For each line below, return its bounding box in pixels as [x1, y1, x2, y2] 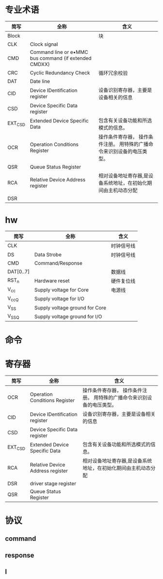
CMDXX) [30, 61, 50, 68]
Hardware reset [34, 277, 70, 284]
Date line [30, 78, 50, 85]
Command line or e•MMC [30, 49, 88, 55]
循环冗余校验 [98, 69, 128, 76]
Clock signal [30, 41, 58, 48]
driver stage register [30, 480, 77, 487]
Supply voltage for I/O [34, 295, 85, 302]
